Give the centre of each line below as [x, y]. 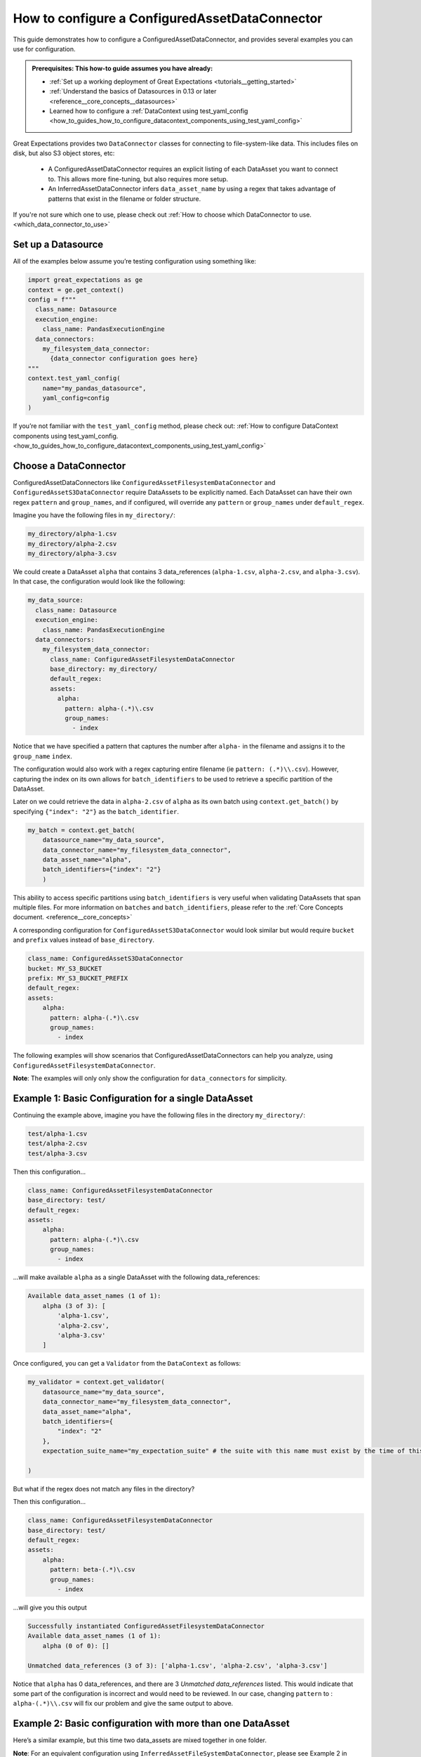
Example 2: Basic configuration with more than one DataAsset [152, 1724]
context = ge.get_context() [76, 290]
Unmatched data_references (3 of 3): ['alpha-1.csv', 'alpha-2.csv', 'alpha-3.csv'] [178, 1665]
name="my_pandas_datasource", [94, 388]
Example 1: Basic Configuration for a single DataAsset [133, 1098]
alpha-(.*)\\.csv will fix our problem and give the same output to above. [123, 1704]
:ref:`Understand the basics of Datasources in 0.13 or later [133, 91]
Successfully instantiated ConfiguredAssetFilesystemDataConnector [146, 1626]
